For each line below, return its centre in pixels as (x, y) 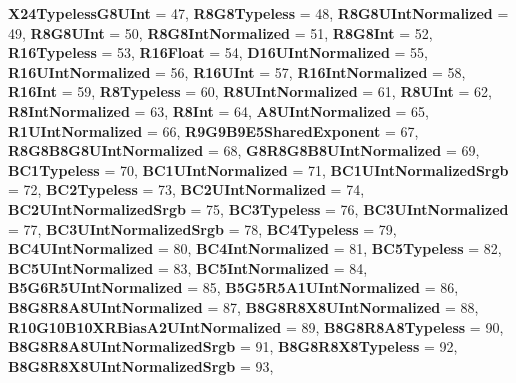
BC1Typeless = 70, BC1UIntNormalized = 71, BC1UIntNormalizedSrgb (258, 169)
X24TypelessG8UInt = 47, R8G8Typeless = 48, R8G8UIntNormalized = (258, 13)
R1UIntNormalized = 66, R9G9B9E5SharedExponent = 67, (213, 130)
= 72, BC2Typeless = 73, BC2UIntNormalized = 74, (186, 189)
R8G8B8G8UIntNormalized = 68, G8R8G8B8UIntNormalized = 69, (244, 150)
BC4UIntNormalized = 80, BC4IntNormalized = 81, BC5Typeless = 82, (255, 248)
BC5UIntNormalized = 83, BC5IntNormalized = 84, (188, 267)
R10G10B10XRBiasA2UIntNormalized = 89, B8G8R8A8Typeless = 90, (256, 326)
